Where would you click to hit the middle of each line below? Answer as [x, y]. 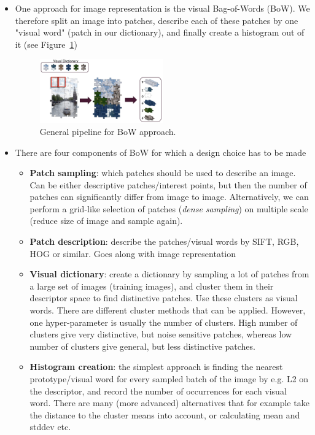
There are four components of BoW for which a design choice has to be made [161, 152]
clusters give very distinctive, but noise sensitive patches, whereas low [161, 334]
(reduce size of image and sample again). [106, 221]
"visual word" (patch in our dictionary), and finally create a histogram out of [160, 32]
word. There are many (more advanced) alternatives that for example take [169, 403]
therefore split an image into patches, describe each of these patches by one [157, 20]
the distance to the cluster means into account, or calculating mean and [165, 414]
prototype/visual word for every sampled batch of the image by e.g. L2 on [169, 379]
